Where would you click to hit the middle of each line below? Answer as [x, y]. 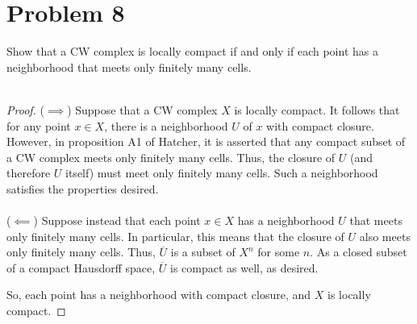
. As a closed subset [359, 252]
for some [279, 252]
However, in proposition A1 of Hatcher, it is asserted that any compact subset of [206, 141]
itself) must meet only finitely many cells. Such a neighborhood [222, 173]
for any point [39, 125]
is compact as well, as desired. [244, 267]
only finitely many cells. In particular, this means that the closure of [175, 236]
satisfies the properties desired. [83, 188]
